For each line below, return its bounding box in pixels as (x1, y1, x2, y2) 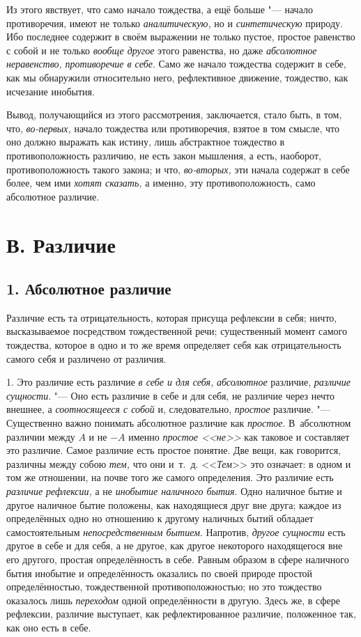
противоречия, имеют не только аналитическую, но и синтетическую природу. (6, 15, 343, 30)
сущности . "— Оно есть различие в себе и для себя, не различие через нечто (6, 388, 335, 402)
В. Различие (6, 230, 116, 258)
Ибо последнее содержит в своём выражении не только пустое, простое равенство (6, 29, 355, 44)
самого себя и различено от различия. (6, 351, 167, 365)
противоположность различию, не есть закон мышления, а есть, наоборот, (6, 148, 321, 162)
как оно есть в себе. (6, 620, 91, 634)
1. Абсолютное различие (6, 278, 171, 299)
